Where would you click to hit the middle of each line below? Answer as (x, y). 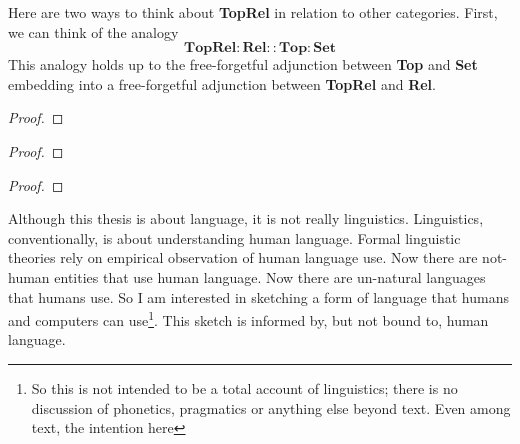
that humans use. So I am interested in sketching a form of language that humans (258, 296)
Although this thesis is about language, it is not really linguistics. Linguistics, (246, 218)
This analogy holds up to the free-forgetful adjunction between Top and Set (243, 64)
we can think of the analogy (93, 31)
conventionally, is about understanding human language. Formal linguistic (234, 237)
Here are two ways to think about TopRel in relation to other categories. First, (253, 12)
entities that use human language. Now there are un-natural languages (270, 276)
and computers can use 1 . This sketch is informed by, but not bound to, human (248, 318)
